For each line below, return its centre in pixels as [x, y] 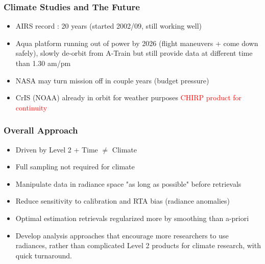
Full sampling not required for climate [75, 167]
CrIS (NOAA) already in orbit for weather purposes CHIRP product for [129, 97]
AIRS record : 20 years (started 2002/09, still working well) [109, 26]
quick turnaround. [44, 255]
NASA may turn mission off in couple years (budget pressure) [112, 80]
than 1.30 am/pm [43, 63]
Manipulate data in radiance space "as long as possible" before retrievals [128, 183]
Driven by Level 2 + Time [57, 149]
